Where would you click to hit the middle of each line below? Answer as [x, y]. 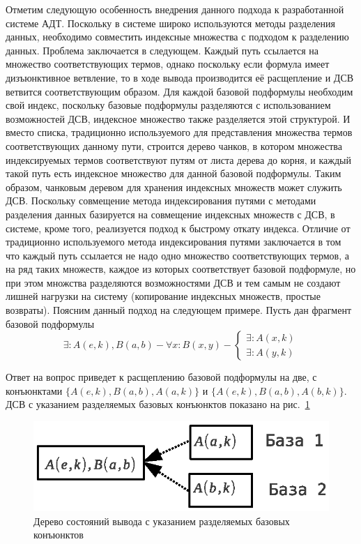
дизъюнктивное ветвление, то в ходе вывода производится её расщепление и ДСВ [180, 77]
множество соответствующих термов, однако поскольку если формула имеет [168, 64]
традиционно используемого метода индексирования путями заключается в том [174, 242]
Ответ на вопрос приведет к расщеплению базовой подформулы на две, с [161, 377]
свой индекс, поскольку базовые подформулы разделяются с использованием [168, 105]
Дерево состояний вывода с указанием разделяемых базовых [162, 521]
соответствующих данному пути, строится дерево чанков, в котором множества [174, 145]
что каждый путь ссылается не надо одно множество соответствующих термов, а [177, 255]
